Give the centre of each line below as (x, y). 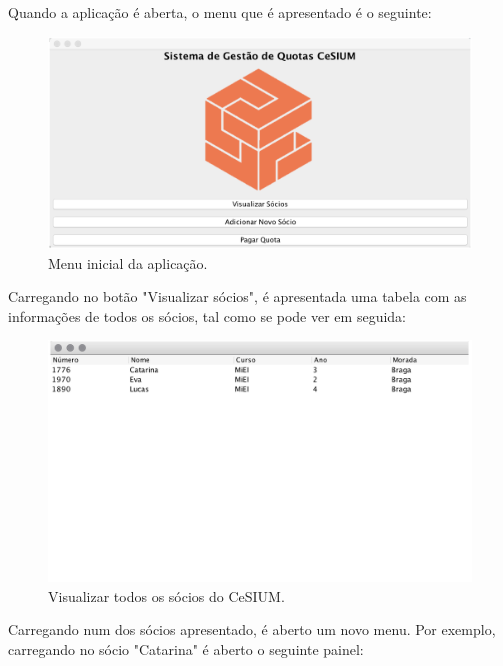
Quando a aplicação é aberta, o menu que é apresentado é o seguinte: (220, 12)
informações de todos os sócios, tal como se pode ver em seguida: (207, 315)
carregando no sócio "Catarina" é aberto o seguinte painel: (186, 648)
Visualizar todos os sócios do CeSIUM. (166, 595)
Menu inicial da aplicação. (128, 262)
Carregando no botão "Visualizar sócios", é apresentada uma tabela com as (237, 296)
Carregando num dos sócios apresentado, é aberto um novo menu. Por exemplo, (252, 629)
